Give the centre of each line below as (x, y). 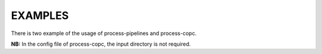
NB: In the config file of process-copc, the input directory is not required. (101, 44)
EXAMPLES (40, 15)
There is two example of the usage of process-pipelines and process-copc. (104, 33)
